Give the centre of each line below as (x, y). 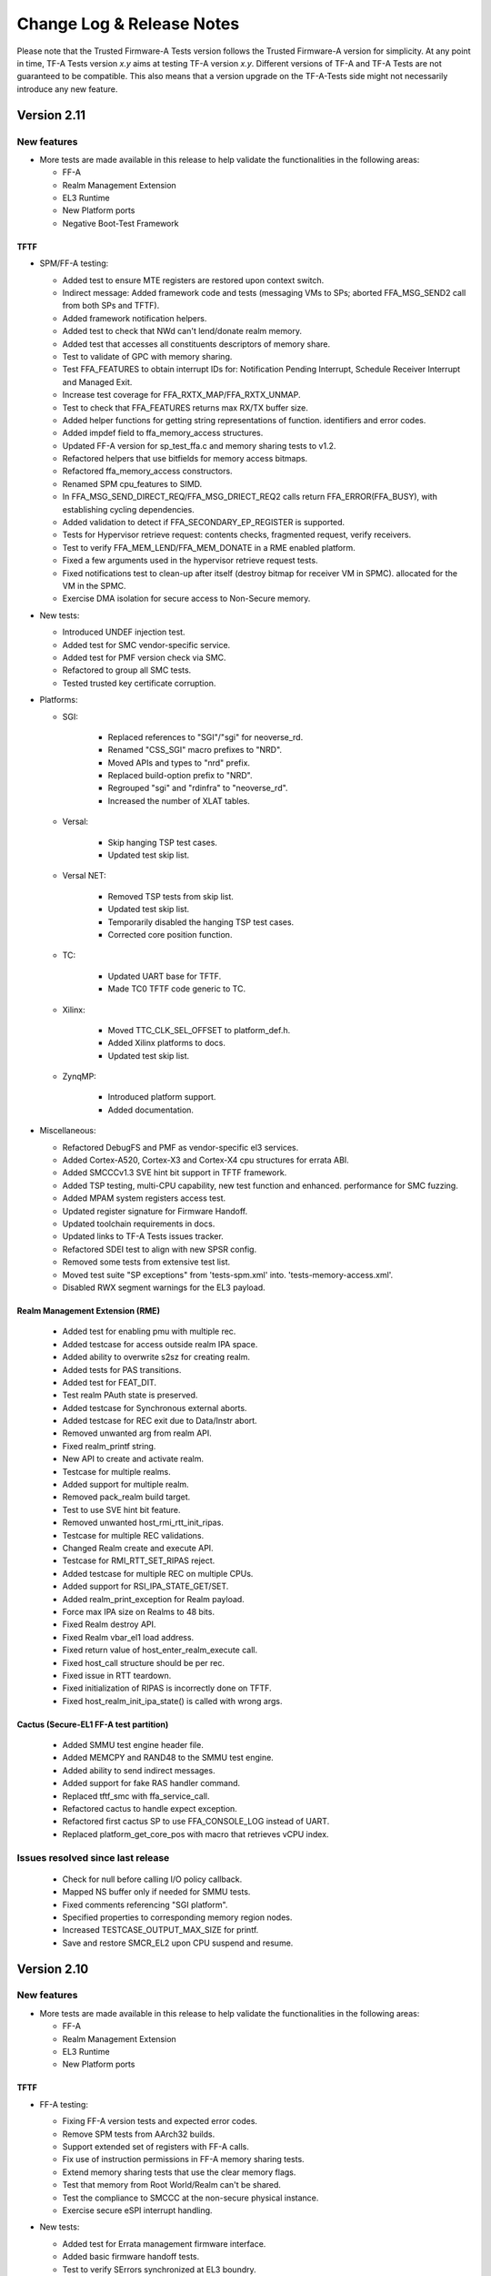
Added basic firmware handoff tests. (131, 2257)
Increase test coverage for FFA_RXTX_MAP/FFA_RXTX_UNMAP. (181, 395)
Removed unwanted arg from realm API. (137, 1433)
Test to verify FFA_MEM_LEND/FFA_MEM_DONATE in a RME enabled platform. (209, 547)
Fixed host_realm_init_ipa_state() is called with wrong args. (172, 1701)
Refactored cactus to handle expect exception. (150, 1809)
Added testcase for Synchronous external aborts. (155, 1407)
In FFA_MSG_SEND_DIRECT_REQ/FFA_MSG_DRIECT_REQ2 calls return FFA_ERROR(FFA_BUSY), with (250, 497)
